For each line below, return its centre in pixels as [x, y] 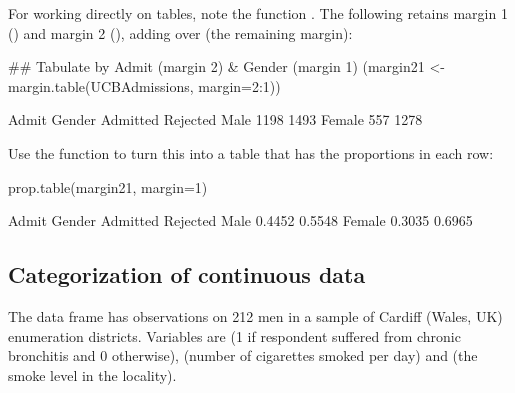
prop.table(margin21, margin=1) [108, 186]
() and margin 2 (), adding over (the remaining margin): [180, 32]
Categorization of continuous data [187, 274]
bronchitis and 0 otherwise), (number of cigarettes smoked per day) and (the [243, 355]
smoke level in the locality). [92, 374]
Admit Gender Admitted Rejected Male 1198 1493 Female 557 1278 [215, 119]
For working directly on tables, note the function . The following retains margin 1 [258, 13]
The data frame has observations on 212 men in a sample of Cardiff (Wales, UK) [255, 315]
